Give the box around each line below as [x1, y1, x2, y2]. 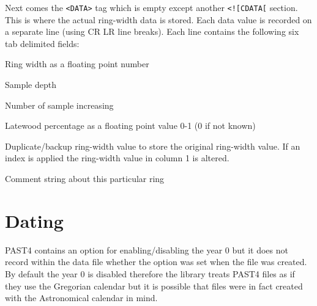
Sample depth [5, 78, 57, 91]
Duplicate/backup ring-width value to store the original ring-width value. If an [5, 139, 300, 152]
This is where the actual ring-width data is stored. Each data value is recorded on [5, 13, 312, 26]
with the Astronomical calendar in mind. [5, 291, 158, 304]
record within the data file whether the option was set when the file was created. [5, 255, 307, 268]
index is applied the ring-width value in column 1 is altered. [5, 151, 229, 164]
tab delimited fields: [5, 37, 80, 49]
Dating [5, 208, 64, 233]
